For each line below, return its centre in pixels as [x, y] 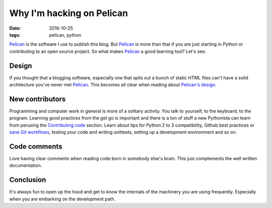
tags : [15, 35]
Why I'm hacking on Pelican [69, 13]
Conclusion [28, 180]
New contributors [38, 99]
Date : [15, 28]
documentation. [26, 165]
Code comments [36, 146]
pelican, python [65, 35]
